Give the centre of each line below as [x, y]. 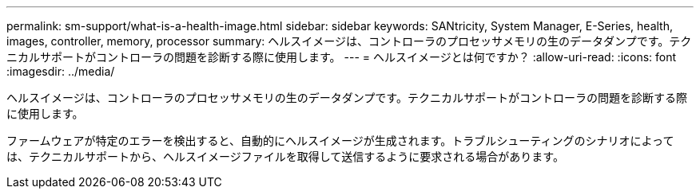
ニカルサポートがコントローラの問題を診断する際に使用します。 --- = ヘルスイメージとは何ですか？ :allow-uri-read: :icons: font [342, 57]
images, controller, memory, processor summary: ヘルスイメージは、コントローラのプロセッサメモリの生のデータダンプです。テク [349, 41]
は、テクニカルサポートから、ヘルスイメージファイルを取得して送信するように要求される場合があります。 [285, 156]
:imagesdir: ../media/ [61, 71]
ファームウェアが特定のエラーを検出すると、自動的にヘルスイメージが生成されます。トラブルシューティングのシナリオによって [340, 140]
